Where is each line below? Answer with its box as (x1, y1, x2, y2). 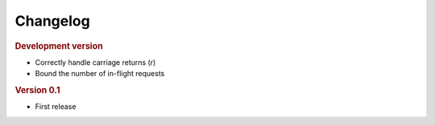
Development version (14, 40, 104, 51)
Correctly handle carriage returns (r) (35, 57, 156, 67)
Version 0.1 (14, 84, 60, 95)
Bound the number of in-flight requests (35, 69, 165, 79)
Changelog (14, 12, 90, 30)
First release (35, 102, 77, 111)
